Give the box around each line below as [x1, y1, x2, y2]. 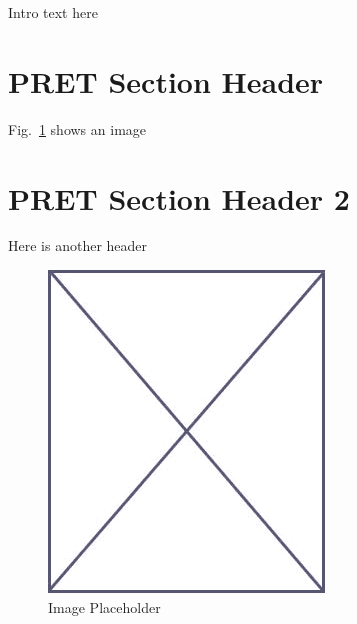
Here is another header [8, 235, 148, 256]
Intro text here [8, 2, 98, 22]
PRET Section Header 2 [8, 177, 350, 218]
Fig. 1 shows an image [8, 118, 147, 139]
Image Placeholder [48, 596, 161, 617]
